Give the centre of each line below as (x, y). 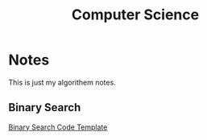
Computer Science (135, 15)
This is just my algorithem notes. (62, 82)
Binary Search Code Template (58, 127)
